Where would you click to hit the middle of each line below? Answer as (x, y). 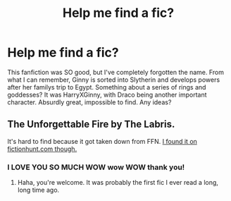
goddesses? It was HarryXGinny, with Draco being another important (107, 95)
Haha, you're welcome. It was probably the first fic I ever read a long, (118, 183)
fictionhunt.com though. (42, 149)
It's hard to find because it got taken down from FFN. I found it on (102, 141)
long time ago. (38, 190)
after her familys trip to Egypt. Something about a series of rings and (107, 87)
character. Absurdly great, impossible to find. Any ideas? (89, 102)
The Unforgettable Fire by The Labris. (91, 124)
